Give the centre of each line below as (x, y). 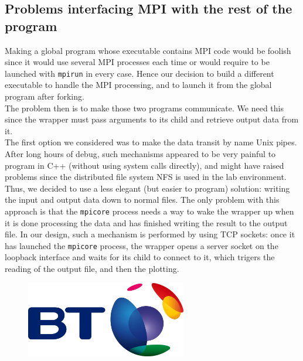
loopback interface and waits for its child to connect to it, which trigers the (140, 257)
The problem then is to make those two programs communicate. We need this (144, 108)
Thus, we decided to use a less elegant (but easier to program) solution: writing (147, 188)
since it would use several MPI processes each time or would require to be (137, 62)
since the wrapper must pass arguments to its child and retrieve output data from (152, 119)
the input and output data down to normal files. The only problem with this (142, 200)
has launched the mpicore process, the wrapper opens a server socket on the (142, 245)
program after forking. (45, 96)
